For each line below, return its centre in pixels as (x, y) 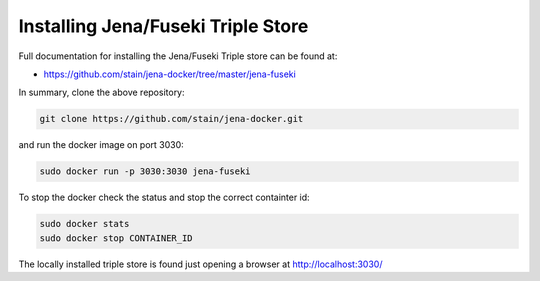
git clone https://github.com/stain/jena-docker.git (171, 119)
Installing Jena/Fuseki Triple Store (163, 26)
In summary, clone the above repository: (101, 92)
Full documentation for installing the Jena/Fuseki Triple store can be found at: (178, 56)
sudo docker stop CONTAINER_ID (116, 238)
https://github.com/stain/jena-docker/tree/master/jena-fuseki (170, 74)
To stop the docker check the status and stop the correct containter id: (164, 197)
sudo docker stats (84, 224)
